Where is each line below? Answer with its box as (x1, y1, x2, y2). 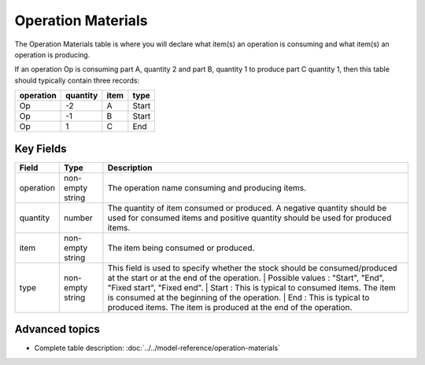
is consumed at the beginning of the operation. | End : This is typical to (107, 292, 370, 303)
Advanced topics (14, 323, 100, 336)
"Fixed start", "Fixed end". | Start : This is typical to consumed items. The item (107, 282, 397, 293)
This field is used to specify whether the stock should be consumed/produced (107, 262, 397, 273)
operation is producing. (14, 50, 91, 59)
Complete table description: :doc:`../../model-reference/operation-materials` (34, 343, 281, 353)
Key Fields (14, 142, 67, 155)
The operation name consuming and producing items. (107, 182, 307, 193)
